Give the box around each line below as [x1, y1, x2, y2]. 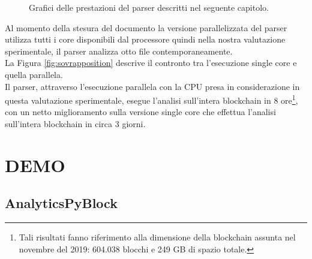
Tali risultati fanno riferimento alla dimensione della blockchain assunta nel [19, 231, 296, 243]
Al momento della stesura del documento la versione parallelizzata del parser [5, 21, 287, 34]
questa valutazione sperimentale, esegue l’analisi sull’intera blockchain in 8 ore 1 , [5, 92, 298, 106]
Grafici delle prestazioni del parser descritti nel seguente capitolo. [29, 1, 269, 13]
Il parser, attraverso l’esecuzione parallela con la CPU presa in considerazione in [5, 80, 300, 92]
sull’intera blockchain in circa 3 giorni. [5, 118, 146, 129]
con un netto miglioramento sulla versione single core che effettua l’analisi [5, 106, 276, 118]
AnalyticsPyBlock [5, 194, 118, 212]
